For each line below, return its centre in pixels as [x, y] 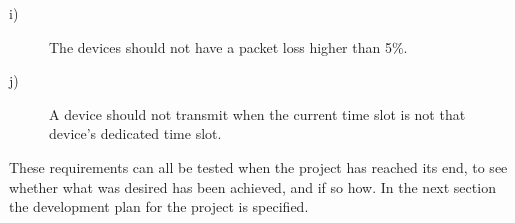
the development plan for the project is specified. [159, 206]
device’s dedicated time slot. [135, 133]
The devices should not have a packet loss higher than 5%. [228, 46]
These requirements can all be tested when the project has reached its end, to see [258, 166]
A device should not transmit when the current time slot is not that [257, 113]
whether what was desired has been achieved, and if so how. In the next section [252, 186]
